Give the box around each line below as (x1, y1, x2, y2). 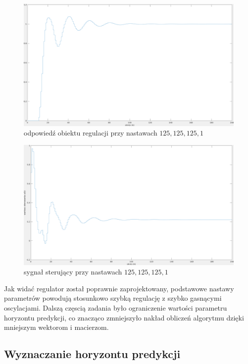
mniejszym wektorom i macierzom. (4, 322, 109, 332)
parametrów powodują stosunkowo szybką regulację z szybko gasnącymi (4, 293, 222, 303)
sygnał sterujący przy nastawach (24, 267, 122, 277)
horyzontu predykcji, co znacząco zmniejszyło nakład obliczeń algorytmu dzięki (4, 312, 244, 322)
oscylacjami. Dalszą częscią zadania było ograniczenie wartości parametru (4, 302, 227, 313)
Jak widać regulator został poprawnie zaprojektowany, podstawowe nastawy (4, 283, 234, 293)
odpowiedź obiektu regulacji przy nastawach (24, 128, 157, 138)
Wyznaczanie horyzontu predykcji (4, 346, 181, 362)
